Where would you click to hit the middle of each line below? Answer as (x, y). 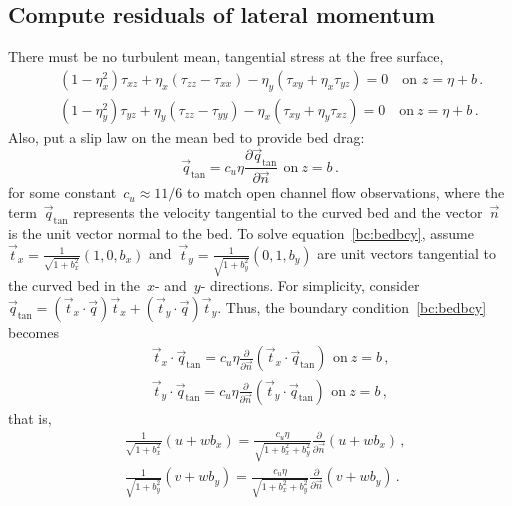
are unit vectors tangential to (406, 253)
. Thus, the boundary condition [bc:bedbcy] (352, 306)
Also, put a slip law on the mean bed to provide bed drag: (186, 136)
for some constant (62, 192)
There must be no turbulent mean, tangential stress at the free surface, (226, 56)
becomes (34, 331)
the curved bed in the (74, 285)
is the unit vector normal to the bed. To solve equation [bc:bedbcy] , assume (241, 232)
